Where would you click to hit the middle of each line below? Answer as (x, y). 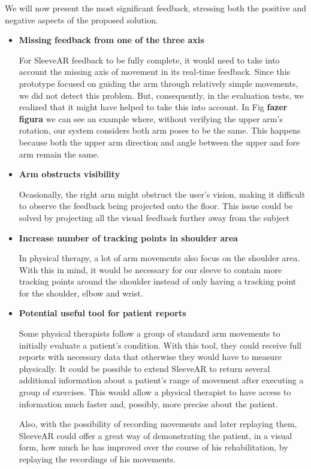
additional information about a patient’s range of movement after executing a (161, 380)
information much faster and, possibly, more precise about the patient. (148, 403)
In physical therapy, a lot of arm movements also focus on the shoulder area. (159, 258)
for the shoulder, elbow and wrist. (81, 293)
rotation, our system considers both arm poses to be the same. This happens (160, 130)
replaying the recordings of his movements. (97, 459)
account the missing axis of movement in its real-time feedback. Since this (155, 72)
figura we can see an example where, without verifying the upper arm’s (151, 118)
